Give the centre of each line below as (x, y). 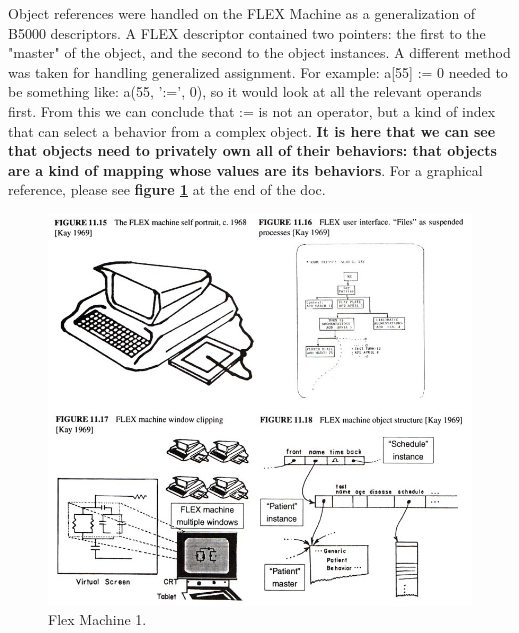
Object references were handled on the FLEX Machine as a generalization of (242, 13)
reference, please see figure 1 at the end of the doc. (167, 189)
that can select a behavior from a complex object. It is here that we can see (252, 130)
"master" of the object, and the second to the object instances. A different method (259, 52)
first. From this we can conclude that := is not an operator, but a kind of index (252, 110)
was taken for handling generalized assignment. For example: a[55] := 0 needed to (258, 71)
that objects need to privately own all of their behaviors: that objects (252, 150)
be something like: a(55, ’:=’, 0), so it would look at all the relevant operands (245, 91)
